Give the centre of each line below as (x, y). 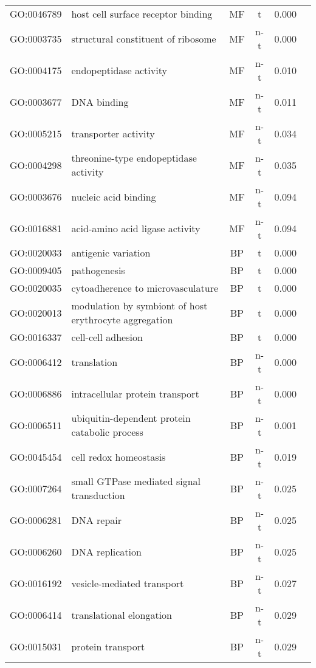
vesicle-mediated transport (128, 583)
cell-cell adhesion (107, 337)
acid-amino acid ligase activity (136, 228)
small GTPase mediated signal (136, 481)
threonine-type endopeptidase (134, 158)
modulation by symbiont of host (139, 305)
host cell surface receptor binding (142, 14)
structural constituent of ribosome (144, 38)
